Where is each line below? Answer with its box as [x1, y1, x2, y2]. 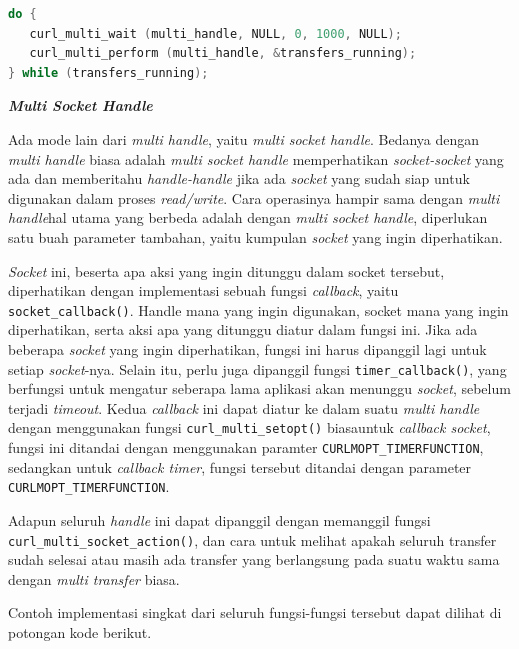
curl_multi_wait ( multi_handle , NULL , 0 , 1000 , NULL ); [29, 26, 402, 41]
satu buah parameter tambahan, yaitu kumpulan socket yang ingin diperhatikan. [8, 226, 503, 247]
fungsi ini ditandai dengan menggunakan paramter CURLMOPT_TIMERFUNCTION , [8, 437, 484, 458]
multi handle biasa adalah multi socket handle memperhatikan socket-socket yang [8, 148, 504, 169]
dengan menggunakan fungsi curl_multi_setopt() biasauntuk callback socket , [8, 417, 491, 438]
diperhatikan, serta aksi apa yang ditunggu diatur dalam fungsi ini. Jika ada [8, 319, 478, 340]
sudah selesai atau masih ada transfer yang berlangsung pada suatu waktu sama [8, 549, 500, 570]
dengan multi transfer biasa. [8, 568, 180, 589]
